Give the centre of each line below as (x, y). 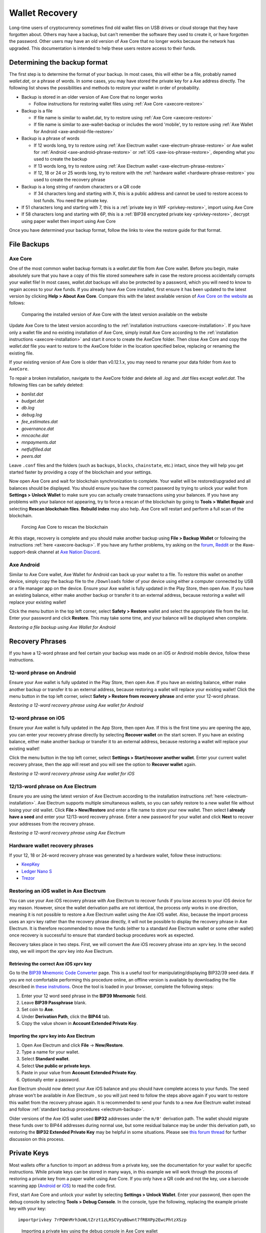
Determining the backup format (58, 62)
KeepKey (31, 864)
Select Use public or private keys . (56, 1066)
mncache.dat (35, 435)
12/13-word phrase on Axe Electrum (53, 786)
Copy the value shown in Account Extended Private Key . (80, 1023)
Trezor (28, 878)
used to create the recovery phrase (69, 180)
